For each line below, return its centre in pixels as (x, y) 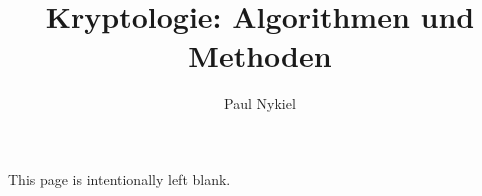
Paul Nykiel (260, 103)
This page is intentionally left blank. (119, 178)
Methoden (260, 55)
